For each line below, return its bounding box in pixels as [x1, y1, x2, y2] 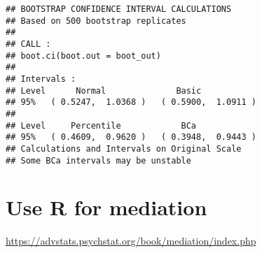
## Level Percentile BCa [6, 120, 197, 131]
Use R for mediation [6, 193, 207, 222]
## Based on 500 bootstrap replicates [6, 15, 186, 26]
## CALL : [6, 38, 51, 49]
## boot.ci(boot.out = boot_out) [6, 50, 161, 61]
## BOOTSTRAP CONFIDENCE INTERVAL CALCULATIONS [6, 4, 232, 14]
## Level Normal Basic [6, 85, 202, 96]
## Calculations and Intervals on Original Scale [6, 143, 242, 154]
